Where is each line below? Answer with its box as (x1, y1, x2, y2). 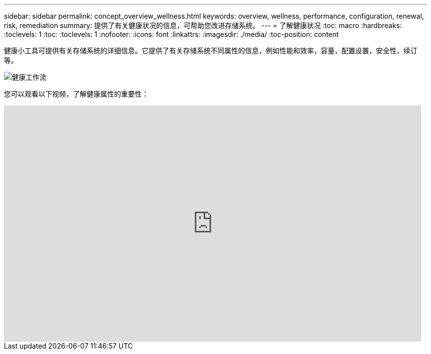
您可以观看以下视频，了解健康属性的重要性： (4, 90, 149, 98)
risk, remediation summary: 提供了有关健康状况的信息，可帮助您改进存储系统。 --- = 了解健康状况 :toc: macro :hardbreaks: (4, 21, 402, 30)
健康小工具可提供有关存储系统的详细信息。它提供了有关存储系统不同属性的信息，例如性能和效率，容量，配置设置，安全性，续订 (4, 46, 417, 55)
